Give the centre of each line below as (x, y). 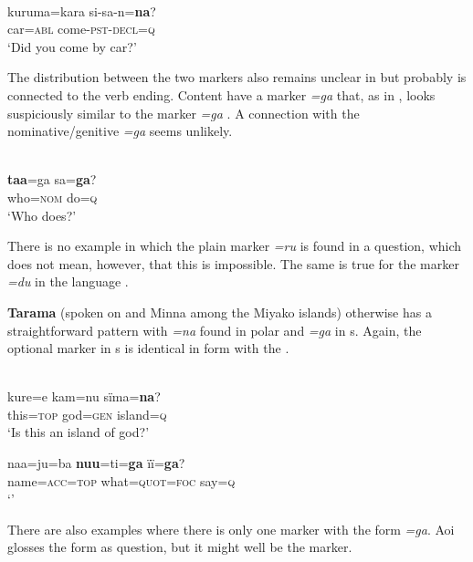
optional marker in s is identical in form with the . (148, 348)
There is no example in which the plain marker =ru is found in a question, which (235, 246)
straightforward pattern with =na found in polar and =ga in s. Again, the (215, 330)
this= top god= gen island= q (87, 414)
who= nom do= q (53, 197)
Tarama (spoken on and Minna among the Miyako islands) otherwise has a (220, 312)
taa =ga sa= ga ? (52, 179)
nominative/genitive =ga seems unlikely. (120, 131)
